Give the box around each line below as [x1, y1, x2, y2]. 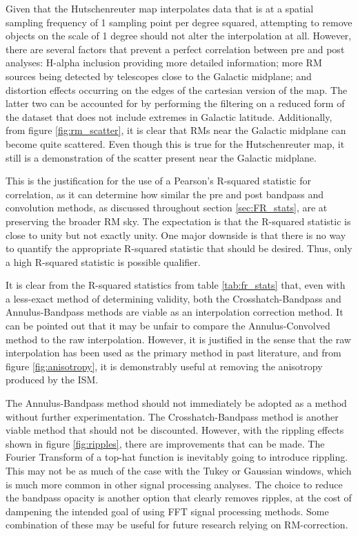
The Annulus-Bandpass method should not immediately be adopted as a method [6, 396, 347, 410]
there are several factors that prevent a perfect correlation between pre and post [6, 41, 345, 56]
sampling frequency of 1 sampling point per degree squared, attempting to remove [6, 15, 352, 29]
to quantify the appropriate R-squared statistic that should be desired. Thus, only [6, 241, 352, 256]
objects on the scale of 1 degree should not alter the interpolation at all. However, [6, 28, 352, 43]
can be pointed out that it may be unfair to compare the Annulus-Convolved [6, 318, 330, 333]
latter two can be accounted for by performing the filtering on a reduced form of [6, 96, 345, 111]
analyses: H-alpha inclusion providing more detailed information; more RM [6, 55, 322, 70]
